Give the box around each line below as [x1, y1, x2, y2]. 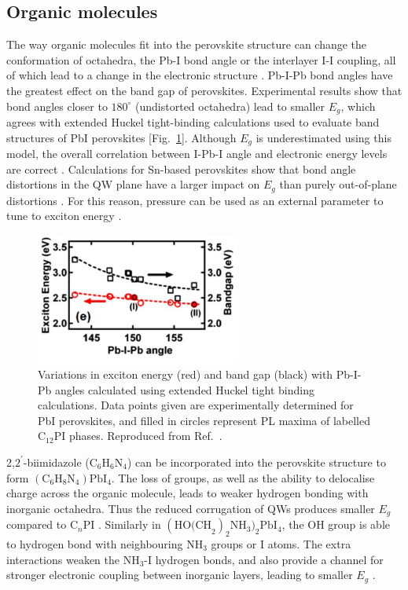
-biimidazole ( [23, 453, 90, 470]
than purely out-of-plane [279, 176, 397, 192]
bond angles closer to [6, 97, 108, 114]
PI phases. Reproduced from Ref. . [53, 427, 222, 444]
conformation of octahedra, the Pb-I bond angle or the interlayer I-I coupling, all [6, 51, 396, 68]
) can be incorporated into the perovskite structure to [127, 453, 386, 470]
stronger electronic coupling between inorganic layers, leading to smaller [6, 566, 353, 583]
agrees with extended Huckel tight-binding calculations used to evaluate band [6, 114, 380, 130]
